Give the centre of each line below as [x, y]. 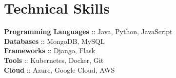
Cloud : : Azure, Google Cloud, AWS [59, 69]
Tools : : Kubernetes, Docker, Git [54, 60]
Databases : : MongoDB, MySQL [54, 41]
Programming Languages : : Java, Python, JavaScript [88, 31]
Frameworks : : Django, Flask [50, 50]
